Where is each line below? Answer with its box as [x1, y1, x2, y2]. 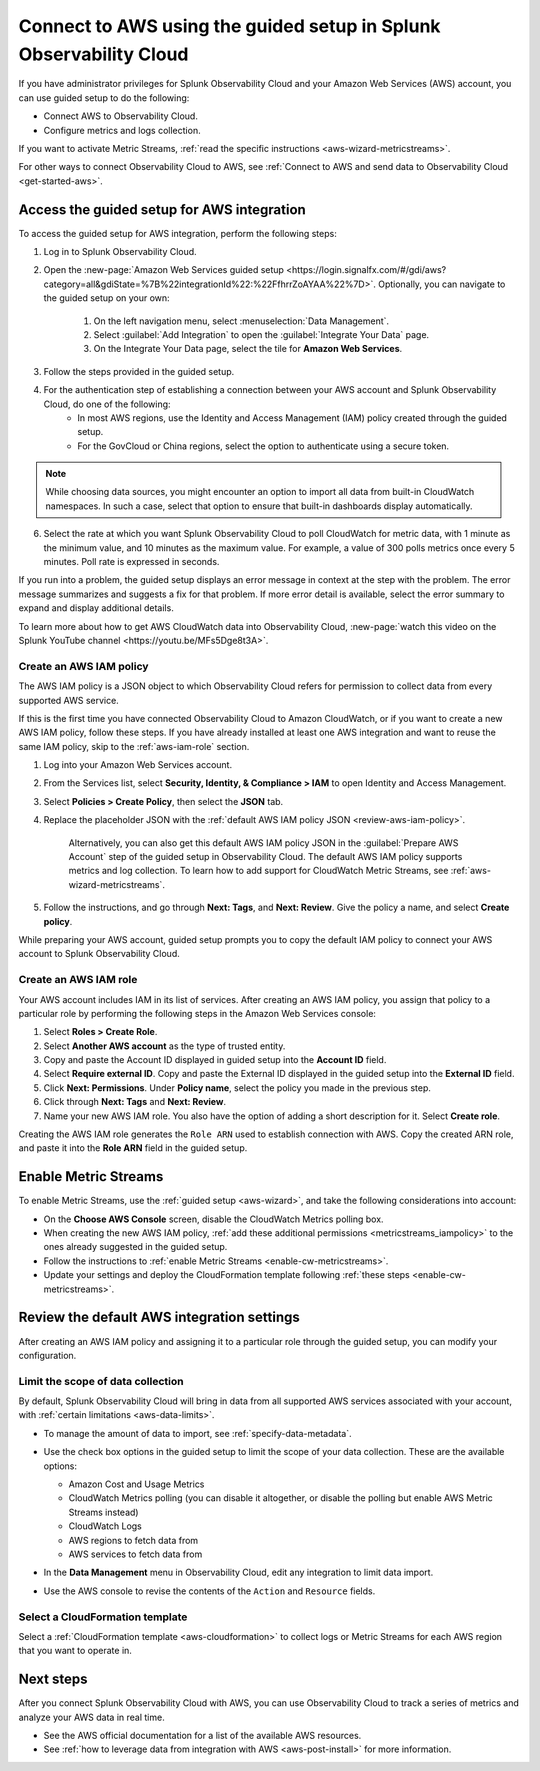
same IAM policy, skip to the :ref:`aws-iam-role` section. [18, 740, 250, 752]
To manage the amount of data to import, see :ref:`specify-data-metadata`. [43, 1427, 352, 1439]
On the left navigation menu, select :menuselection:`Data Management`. [93, 315, 390, 327]
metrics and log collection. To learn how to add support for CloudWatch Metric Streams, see [68, 865, 449, 877]
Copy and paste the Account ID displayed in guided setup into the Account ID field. [43, 1054, 387, 1066]
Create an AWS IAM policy [18, 659, 149, 673]
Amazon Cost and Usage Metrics [68, 1478, 205, 1490]
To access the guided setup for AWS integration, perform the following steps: [18, 227, 337, 239]
